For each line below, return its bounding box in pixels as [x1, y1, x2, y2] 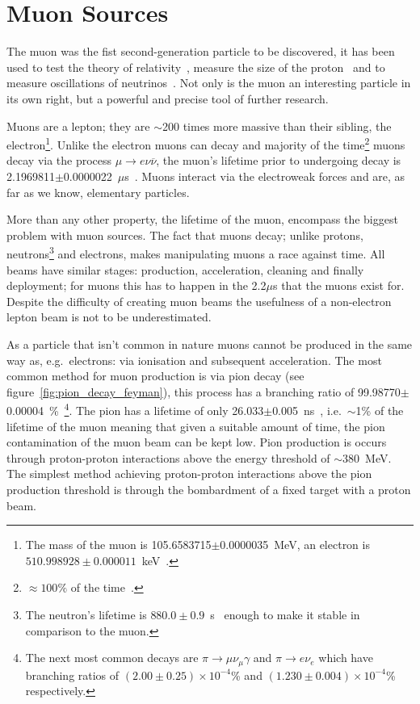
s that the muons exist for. [272, 277, 405, 294]
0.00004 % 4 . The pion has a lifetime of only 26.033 [6, 400, 264, 418]
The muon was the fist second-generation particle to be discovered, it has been [6, 43, 395, 60]
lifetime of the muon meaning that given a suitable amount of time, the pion [6, 417, 385, 434]
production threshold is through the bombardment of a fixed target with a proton [6, 480, 411, 497]
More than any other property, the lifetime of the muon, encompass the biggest [6, 211, 398, 228]
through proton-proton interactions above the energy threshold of [6, 449, 330, 466]
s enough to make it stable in [210, 606, 360, 622]
